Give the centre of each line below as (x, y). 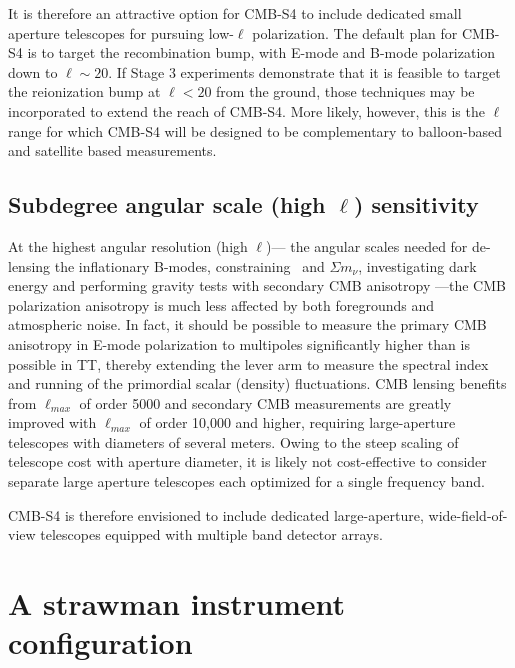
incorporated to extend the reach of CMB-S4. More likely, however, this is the (246, 110)
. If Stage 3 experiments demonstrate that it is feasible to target (304, 71)
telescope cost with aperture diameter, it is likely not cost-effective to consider (247, 461)
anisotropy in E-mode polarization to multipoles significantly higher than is (239, 343)
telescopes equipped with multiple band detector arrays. (211, 534)
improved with (52, 422)
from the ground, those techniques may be (345, 91)
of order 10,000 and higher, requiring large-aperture (297, 422)
